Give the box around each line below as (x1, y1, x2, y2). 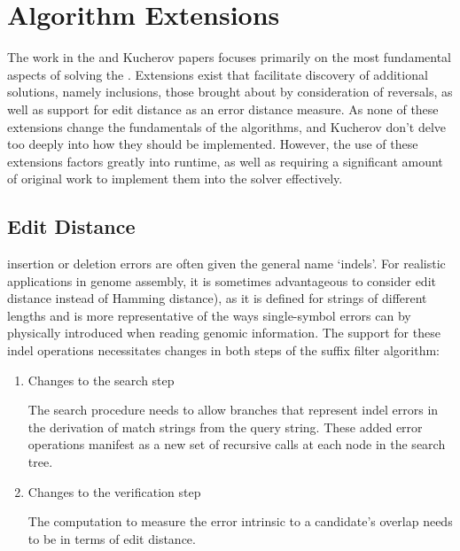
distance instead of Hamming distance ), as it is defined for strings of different (7, 289, 427, 307)
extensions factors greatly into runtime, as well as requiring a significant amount (7, 151, 443, 170)
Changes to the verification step (27, 482, 201, 501)
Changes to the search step (27, 370, 175, 389)
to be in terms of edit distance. (27, 529, 196, 547)
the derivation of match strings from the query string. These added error (27, 417, 423, 436)
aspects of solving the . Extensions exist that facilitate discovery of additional (7, 65, 428, 83)
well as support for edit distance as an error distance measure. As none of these (7, 99, 439, 118)
